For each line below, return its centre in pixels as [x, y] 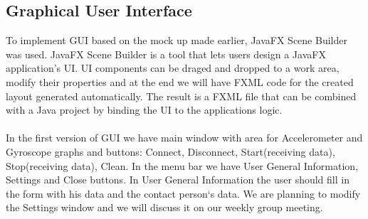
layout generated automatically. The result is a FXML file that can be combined [181, 96]
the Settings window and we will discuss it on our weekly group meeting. [164, 207]
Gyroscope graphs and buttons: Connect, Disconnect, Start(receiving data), [170, 151]
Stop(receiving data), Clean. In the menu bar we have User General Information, [182, 165]
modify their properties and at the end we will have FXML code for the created [180, 81]
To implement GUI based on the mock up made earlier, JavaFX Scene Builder [177, 40]
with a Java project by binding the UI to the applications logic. [144, 110]
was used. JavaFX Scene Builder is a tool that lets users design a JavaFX [166, 54]
